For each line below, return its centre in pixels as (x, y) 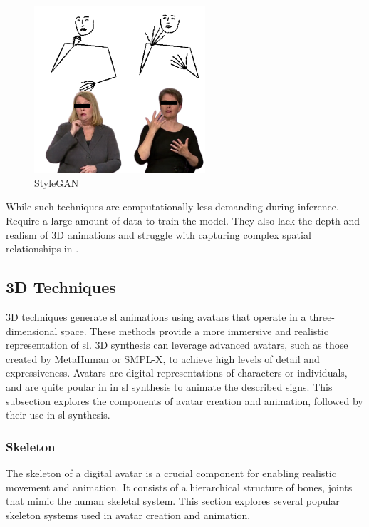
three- (322, 317)
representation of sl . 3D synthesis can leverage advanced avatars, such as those (177, 345)
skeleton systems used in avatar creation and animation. (128, 515)
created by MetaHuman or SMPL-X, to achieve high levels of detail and (163, 358)
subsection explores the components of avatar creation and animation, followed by (184, 400)
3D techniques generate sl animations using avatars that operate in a (156, 317)
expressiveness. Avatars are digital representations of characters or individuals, (177, 373)
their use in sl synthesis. (58, 415)
